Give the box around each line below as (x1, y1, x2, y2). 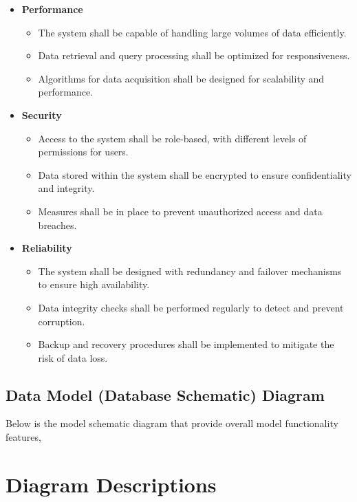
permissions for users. (38, 144, 129, 159)
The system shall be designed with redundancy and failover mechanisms (38, 263, 342, 278)
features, (6, 430, 41, 444)
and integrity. (38, 181, 95, 195)
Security (21, 107, 62, 122)
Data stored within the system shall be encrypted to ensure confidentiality (38, 167, 351, 182)
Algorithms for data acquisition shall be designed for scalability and (38, 71, 325, 85)
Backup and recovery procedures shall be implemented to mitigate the (38, 337, 334, 351)
